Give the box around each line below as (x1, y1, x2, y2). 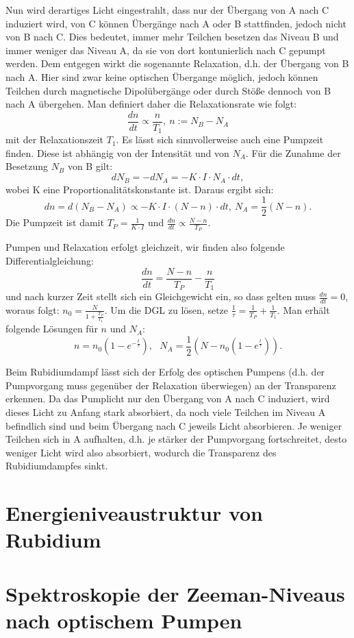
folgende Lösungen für (5, 321, 98, 336)
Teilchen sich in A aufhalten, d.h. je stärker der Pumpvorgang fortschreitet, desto (5, 432, 347, 446)
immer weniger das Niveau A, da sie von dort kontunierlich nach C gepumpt (5, 42, 326, 57)
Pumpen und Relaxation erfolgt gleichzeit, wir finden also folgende (5, 240, 285, 254)
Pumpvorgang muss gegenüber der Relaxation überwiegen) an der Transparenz (5, 378, 336, 392)
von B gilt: (67, 159, 113, 173)
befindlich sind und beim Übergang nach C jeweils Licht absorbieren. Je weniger (5, 418, 342, 432)
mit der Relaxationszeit (5, 132, 104, 147)
